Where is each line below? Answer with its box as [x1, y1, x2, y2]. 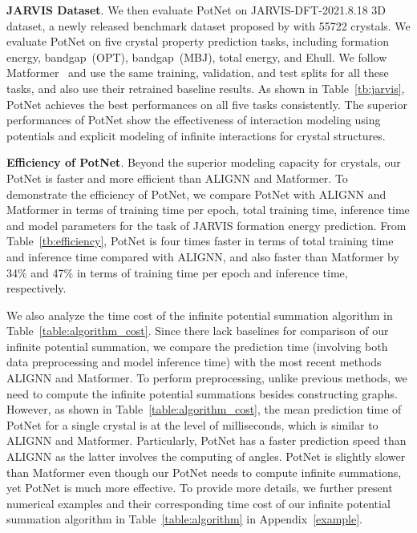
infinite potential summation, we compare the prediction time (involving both [6, 337, 388, 354]
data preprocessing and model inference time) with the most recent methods [6, 353, 382, 370]
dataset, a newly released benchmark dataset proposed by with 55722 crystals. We [6, 17, 411, 34]
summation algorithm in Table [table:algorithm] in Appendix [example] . [6, 511, 362, 527]
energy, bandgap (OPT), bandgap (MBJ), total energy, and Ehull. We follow [6, 48, 387, 65]
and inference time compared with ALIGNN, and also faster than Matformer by [6, 248, 399, 264]
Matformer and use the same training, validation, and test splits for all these [6, 64, 389, 81]
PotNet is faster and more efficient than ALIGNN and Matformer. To [6, 169, 348, 186]
